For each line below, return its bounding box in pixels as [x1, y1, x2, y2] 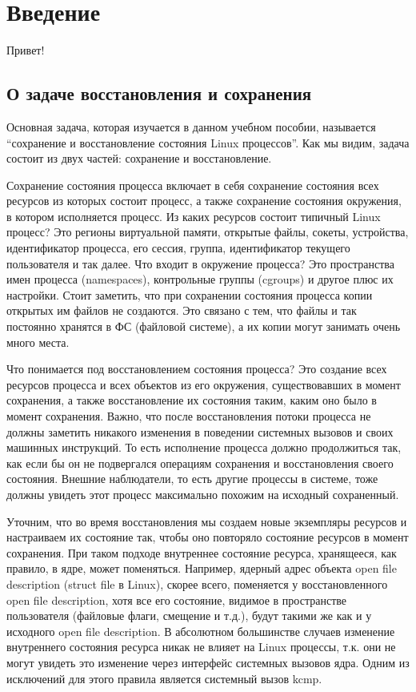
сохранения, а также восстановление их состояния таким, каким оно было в [6, 392, 377, 408]
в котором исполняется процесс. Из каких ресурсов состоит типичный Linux [6, 207, 381, 224]
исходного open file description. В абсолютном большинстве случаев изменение [6, 622, 395, 639]
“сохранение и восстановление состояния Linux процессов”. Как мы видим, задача [6, 134, 410, 151]
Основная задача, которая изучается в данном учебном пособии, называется [6, 118, 376, 135]
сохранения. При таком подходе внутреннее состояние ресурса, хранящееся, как [6, 544, 397, 561]
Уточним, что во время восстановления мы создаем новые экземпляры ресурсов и [6, 513, 407, 529]
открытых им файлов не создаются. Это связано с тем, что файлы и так [6, 302, 357, 319]
